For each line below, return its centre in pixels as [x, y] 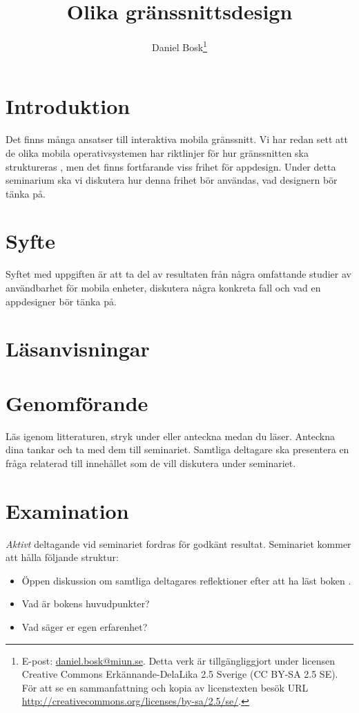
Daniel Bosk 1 [179, 46]
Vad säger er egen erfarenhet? [85, 626]
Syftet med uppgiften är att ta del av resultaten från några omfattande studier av [178, 274]
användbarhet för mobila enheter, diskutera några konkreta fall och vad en [163, 287]
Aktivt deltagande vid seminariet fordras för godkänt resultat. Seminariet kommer [178, 543]
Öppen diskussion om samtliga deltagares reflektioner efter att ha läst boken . [186, 580]
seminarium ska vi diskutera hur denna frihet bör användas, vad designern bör [172, 180]
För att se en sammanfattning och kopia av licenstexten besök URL [165, 687]
